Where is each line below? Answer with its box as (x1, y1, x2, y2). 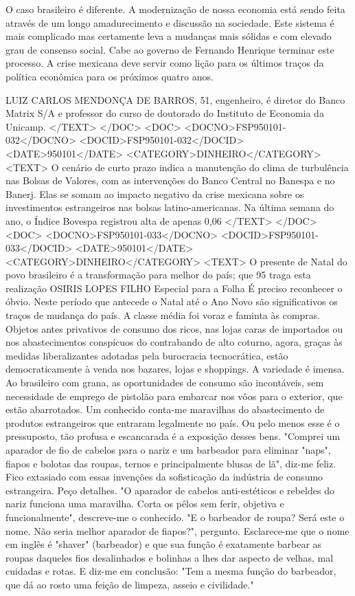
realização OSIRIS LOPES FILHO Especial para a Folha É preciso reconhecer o (5, 280, 343, 295)
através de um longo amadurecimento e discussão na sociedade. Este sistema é (5, 15, 334, 30)
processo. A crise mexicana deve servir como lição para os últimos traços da (5, 56, 324, 70)
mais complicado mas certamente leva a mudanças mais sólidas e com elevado (5, 29, 332, 43)
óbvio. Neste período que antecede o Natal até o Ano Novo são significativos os (5, 294, 338, 309)
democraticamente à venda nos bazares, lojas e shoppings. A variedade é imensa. (5, 362, 345, 376)
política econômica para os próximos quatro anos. (5, 69, 214, 83)
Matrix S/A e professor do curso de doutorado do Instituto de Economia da (5, 106, 324, 120)
